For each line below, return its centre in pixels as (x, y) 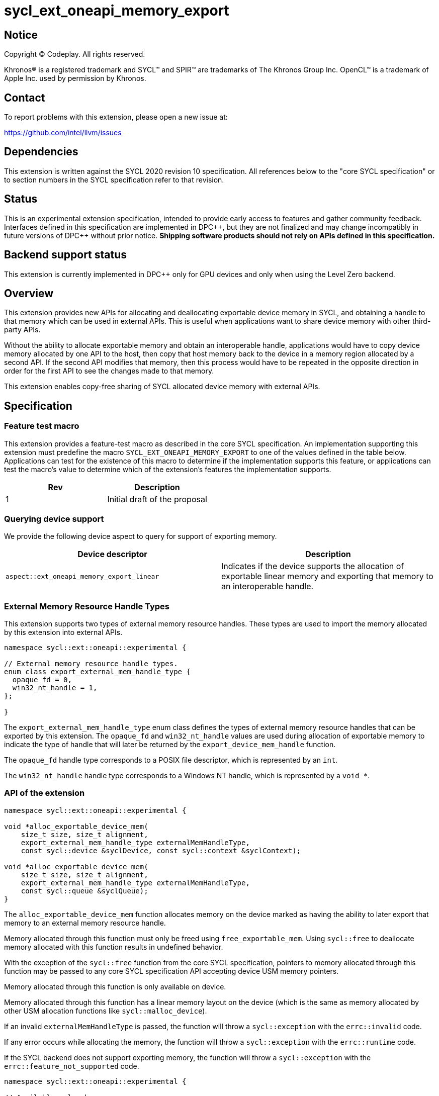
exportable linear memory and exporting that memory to (327, 576)
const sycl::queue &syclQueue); (84, 891)
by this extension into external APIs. (63, 632)
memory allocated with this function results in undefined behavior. (114, 947)
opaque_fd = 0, (42, 680)
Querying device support (54, 519)
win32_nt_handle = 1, (55, 688)
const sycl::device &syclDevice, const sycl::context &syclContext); (161, 850)
